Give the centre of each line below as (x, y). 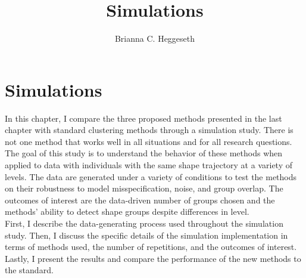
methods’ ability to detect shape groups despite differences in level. (127, 211)
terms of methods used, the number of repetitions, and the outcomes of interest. (151, 247)
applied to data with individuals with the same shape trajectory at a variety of (149, 165)
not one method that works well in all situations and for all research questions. (149, 141)
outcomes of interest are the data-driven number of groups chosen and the (140, 200)
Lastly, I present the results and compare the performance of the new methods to (153, 258)
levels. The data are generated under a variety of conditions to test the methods (151, 176)
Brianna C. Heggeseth (155, 38)
